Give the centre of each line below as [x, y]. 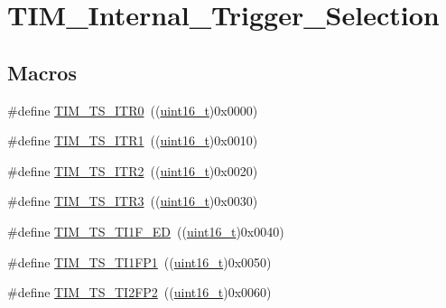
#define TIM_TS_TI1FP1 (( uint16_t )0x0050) [139, 261]
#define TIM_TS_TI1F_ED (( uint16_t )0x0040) [146, 231]
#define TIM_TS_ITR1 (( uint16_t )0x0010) [133, 140]
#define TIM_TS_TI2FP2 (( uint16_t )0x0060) [139, 292]
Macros [42, 72]
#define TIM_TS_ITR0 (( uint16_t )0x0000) [133, 110]
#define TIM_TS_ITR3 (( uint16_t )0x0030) [133, 201]
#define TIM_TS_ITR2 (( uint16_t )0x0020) [133, 170]
